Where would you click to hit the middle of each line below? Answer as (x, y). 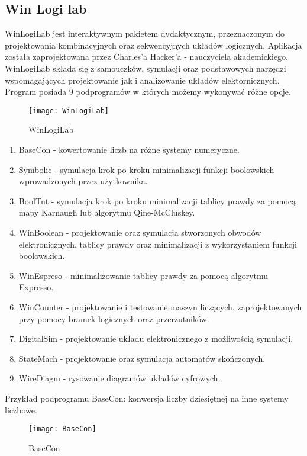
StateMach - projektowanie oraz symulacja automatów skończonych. (142, 358)
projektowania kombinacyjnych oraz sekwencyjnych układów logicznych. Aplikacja (153, 45)
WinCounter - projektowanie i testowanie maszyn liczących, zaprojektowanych (160, 306)
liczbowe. (21, 410)
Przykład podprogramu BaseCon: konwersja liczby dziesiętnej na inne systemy (147, 398)
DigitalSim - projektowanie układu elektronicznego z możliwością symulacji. (156, 338)
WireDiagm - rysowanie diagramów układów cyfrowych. (119, 378)
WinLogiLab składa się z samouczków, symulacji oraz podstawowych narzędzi (146, 68)
